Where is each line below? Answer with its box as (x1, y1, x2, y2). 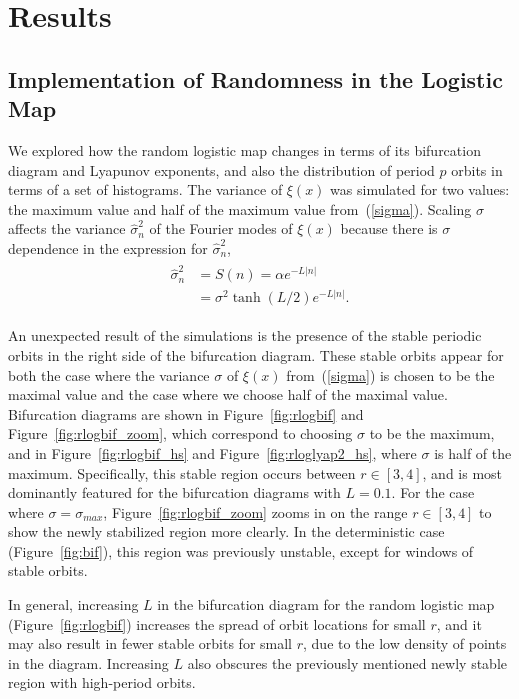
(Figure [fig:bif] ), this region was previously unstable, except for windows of (8, 540, 474, 561)
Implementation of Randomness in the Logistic (8, 63, 503, 94)
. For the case (391, 482, 475, 503)
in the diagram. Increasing (8, 652, 169, 673)
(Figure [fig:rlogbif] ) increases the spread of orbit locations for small (8, 613, 426, 634)
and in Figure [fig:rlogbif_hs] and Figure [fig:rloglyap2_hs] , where (8, 442, 417, 463)
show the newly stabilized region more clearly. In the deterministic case (8, 521, 445, 542)
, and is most (422, 462, 503, 483)
